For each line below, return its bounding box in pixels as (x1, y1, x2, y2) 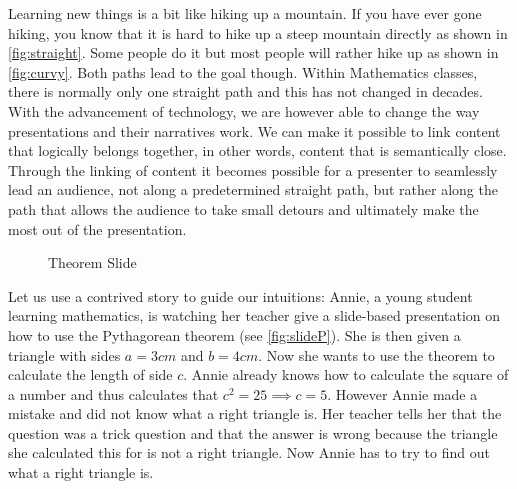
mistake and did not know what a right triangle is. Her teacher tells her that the (8, 403, 502, 424)
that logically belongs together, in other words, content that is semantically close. (8, 140, 507, 161)
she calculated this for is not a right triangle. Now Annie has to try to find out (8, 442, 490, 463)
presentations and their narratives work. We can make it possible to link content (8, 120, 501, 141)
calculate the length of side (8, 364, 173, 385)
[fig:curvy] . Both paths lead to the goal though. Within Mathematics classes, (8, 61, 478, 82)
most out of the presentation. (8, 218, 187, 239)
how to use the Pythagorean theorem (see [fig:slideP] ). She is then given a (8, 324, 461, 345)
